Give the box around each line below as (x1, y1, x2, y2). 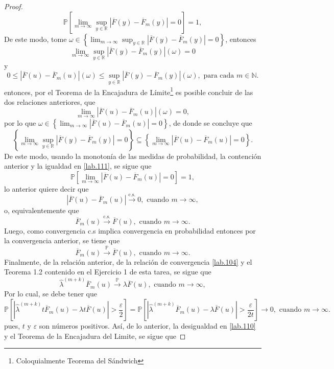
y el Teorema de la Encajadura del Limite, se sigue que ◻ (4, 330, 186, 341)
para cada (203, 72, 234, 80)
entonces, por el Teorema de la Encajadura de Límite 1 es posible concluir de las (4, 85, 253, 97)
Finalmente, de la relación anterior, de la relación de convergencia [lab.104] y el (4, 256, 252, 267)
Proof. (4, 1, 23, 11)
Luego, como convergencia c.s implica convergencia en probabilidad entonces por (4, 225, 256, 236)
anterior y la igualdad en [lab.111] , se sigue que (4, 160, 152, 171)
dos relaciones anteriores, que (4, 96, 96, 107)
